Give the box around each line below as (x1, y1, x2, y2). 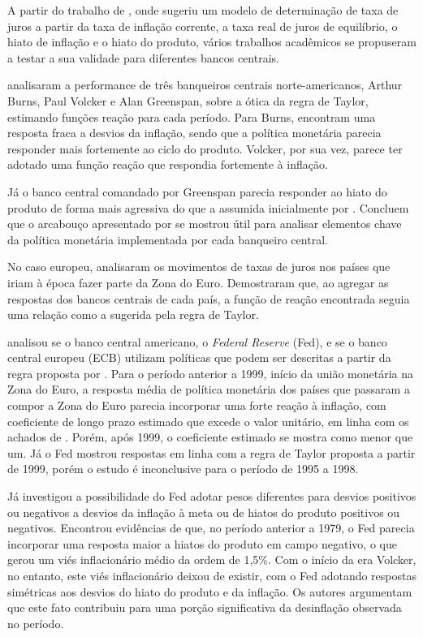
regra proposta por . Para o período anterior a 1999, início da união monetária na (7, 364, 414, 381)
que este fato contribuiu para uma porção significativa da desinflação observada (7, 599, 402, 616)
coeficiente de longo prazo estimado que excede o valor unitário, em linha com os (7, 412, 409, 429)
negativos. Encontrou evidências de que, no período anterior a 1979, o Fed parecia (7, 519, 415, 536)
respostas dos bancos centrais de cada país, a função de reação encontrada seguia (7, 290, 410, 307)
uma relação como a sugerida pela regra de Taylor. (7, 306, 259, 323)
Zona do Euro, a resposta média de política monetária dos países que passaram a (7, 381, 410, 398)
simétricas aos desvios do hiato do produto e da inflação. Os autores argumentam (7, 583, 412, 600)
